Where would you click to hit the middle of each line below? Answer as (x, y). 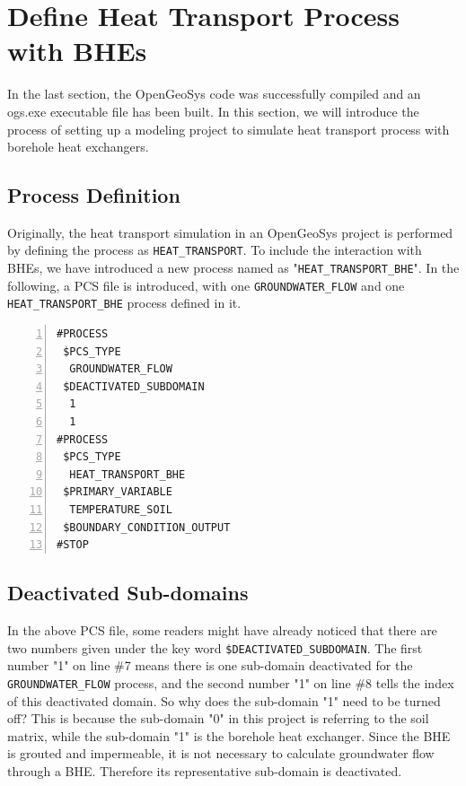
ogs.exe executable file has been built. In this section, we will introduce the (213, 111)
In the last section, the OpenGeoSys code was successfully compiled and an (214, 94)
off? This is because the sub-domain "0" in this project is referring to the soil (218, 718)
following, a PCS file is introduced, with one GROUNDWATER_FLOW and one (206, 285)
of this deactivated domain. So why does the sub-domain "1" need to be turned (224, 700)
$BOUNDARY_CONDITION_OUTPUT (147, 527)
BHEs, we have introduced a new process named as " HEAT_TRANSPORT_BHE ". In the (233, 268)
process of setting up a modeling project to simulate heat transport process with (229, 129)
